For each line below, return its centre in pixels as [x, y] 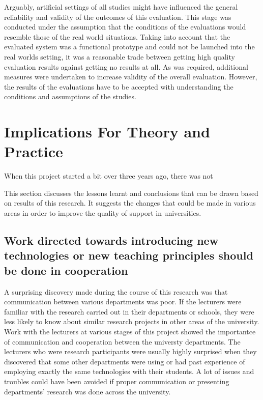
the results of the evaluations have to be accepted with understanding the [119, 86]
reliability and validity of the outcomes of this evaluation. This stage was [118, 17]
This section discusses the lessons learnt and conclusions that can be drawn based [131, 193]
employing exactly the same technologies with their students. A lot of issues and [129, 371]
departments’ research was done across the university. [87, 391]
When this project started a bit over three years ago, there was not [109, 176]
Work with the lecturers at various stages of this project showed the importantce [130, 331]
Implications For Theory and [107, 132]
